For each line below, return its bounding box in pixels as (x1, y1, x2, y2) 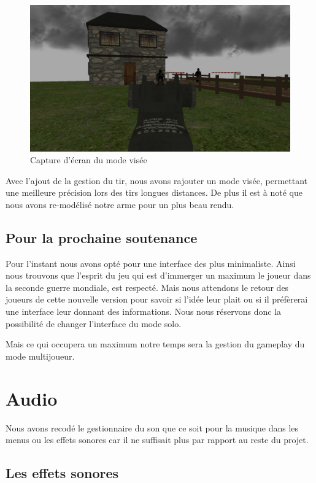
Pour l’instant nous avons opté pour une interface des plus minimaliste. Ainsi (6, 257, 296, 269)
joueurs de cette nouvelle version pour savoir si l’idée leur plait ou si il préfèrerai (6, 293, 308, 306)
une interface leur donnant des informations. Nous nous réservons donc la (6, 305, 282, 318)
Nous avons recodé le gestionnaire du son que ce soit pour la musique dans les (6, 421, 299, 434)
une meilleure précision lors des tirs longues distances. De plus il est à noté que (6, 186, 303, 199)
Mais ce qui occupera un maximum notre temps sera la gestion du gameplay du (6, 338, 305, 350)
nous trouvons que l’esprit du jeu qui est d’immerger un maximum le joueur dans (6, 269, 311, 282)
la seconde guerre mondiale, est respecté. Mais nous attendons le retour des (6, 280, 289, 293)
